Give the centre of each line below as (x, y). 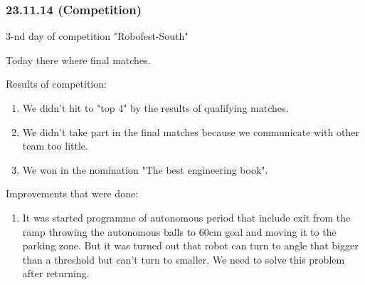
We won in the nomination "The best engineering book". (145, 169)
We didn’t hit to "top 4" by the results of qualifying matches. (155, 108)
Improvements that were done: (72, 193)
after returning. (56, 273)
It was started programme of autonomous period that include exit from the (186, 217)
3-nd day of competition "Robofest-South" (97, 36)
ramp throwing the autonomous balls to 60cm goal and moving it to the (179, 231)
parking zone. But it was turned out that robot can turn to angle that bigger (190, 245)
